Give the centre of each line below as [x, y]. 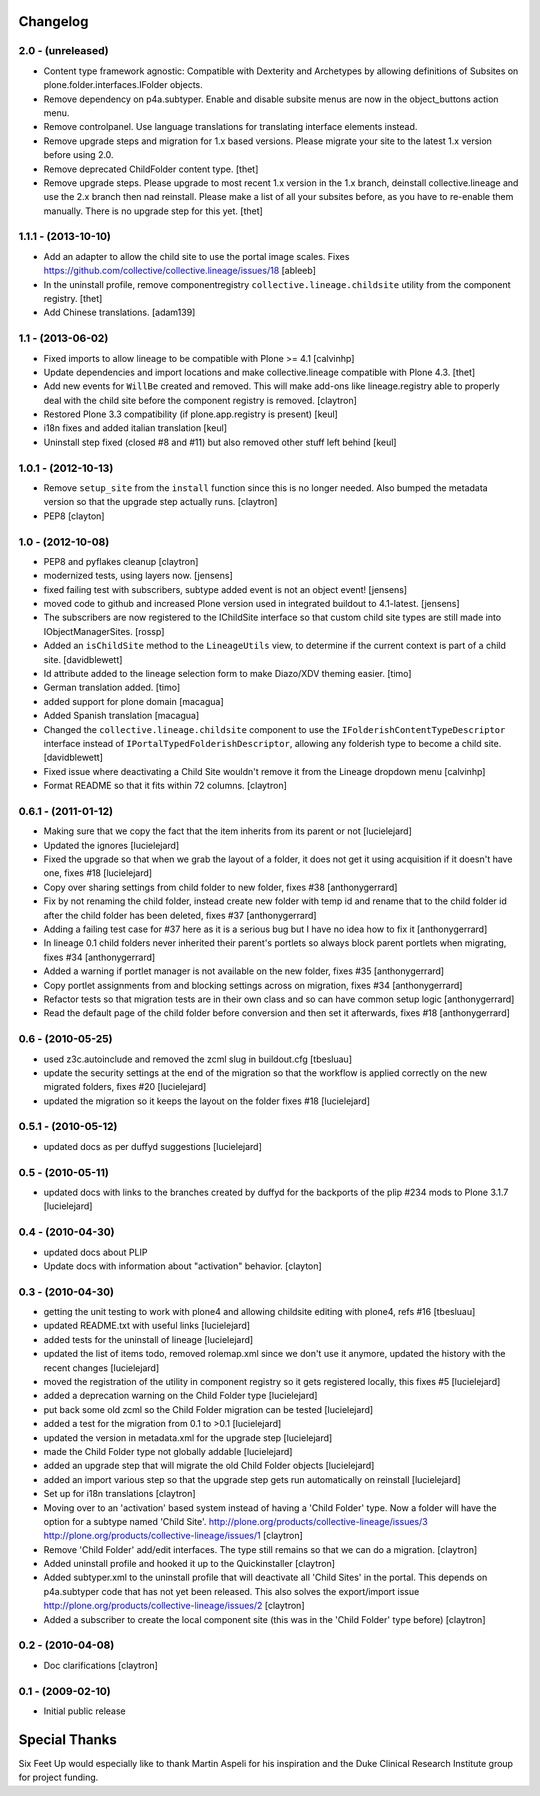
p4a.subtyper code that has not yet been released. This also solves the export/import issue [231, 1591]
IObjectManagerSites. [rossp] [104, 631]
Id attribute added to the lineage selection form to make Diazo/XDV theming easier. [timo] [227, 674]
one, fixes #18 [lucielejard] [98, 873]
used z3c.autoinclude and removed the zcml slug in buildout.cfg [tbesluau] [197, 1059]
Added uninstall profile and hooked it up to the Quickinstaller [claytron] [189, 1564]
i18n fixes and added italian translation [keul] [135, 428]
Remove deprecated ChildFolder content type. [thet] [151, 169]
